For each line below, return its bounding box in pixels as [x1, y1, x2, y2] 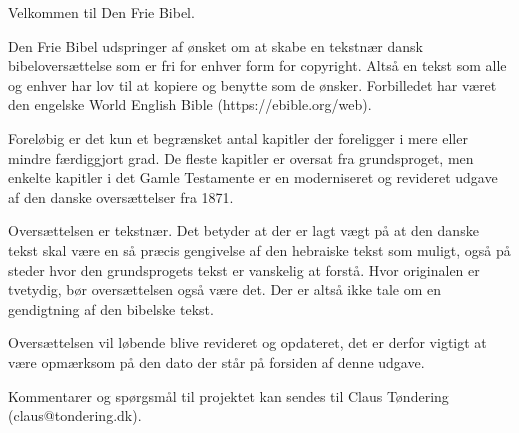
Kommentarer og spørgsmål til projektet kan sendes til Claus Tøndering [8, 385, 449, 406]
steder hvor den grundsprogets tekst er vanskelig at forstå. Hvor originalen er [8, 259, 480, 280]
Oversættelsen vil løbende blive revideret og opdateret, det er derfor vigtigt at [8, 332, 487, 353]
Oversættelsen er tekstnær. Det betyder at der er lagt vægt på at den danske [8, 220, 479, 241]
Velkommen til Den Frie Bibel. [8, 2, 195, 22]
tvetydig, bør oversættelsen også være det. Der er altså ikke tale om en [8, 279, 442, 300]
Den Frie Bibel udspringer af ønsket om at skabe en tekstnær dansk [8, 35, 423, 56]
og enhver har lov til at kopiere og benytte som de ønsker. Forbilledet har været [8, 74, 497, 95]
